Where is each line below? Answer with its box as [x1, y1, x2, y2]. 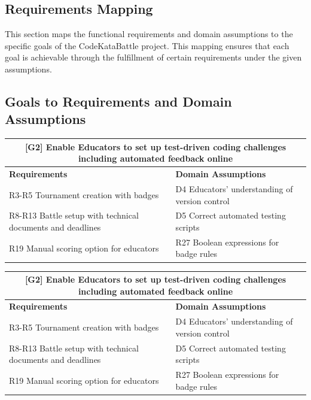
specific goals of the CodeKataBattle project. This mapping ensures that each [5, 39, 289, 51]
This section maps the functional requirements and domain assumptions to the [5, 28, 293, 40]
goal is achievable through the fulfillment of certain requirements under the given [5, 51, 302, 63]
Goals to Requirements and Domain [5, 92, 232, 110]
